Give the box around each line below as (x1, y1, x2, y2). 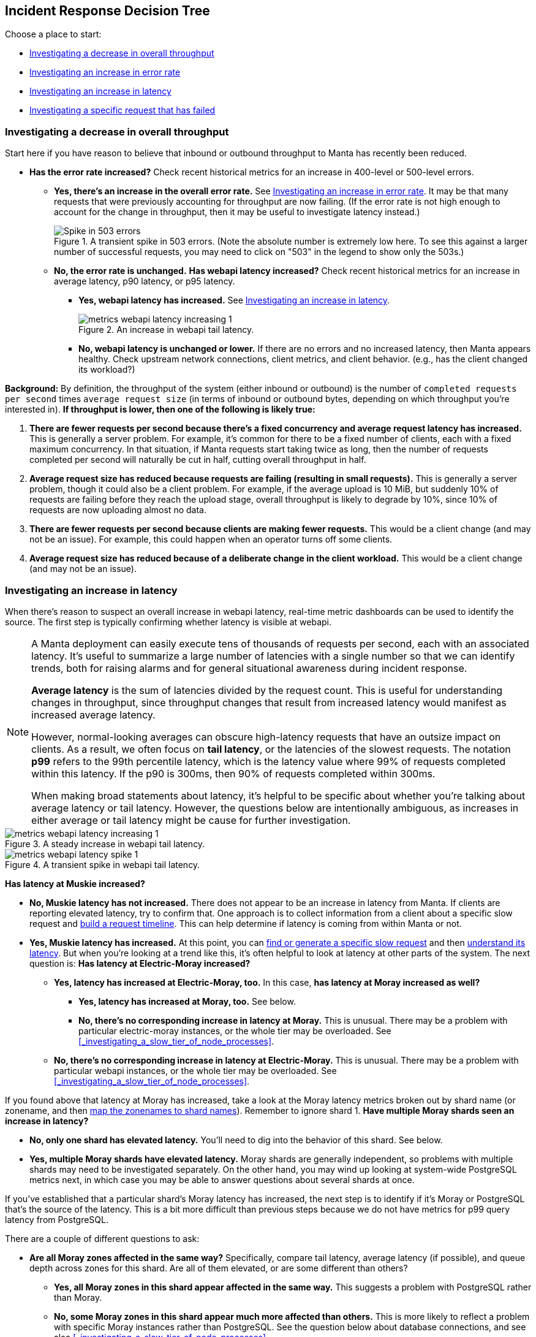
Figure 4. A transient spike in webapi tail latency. (5, 859, 200, 870)
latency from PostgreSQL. (5, 1214, 108, 1225)
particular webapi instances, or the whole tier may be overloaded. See (54, 1065, 337, 1076)
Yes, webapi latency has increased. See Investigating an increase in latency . (78, 295, 390, 306)
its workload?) (78, 364, 135, 375)
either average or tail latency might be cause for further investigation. (31, 813, 351, 826)
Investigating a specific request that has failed (29, 105, 216, 116)
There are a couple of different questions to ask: (5, 1233, 200, 1244)
